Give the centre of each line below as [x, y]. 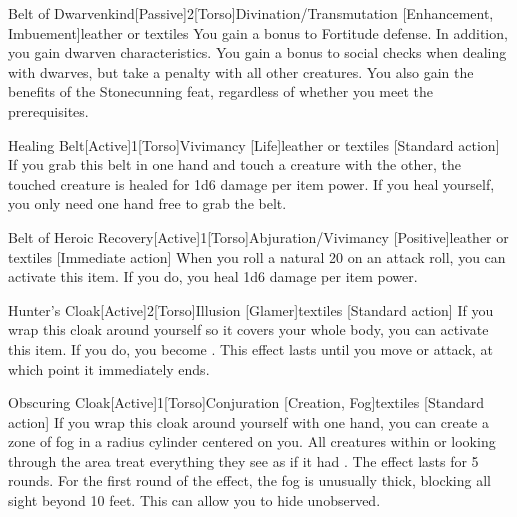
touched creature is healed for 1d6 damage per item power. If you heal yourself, [251, 183]
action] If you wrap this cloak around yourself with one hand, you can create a [248, 421]
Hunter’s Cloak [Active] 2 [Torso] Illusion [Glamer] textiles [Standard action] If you [251, 309]
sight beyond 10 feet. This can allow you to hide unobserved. [194, 500]
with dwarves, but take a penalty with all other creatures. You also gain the [241, 71]
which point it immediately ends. [109, 368]
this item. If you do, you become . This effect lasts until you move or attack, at [250, 348]
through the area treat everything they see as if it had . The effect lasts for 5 [243, 460]
